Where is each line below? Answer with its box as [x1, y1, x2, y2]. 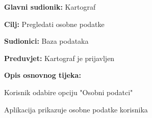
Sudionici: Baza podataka [4, 36, 89, 46]
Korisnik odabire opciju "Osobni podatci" [4, 86, 133, 97]
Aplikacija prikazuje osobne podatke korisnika [4, 104, 148, 114]
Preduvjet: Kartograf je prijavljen [4, 52, 115, 63]
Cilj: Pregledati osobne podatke [4, 18, 105, 29]
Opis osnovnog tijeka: [4, 70, 81, 80]
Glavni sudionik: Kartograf [4, 2, 96, 12]
